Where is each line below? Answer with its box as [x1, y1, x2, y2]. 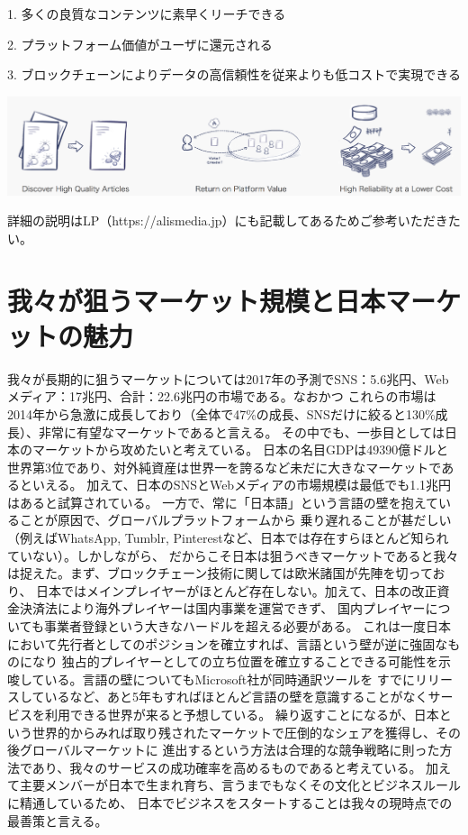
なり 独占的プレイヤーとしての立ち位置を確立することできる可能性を [31, 652, 439, 671]
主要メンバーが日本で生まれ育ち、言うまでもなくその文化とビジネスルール [19, 775, 461, 794]
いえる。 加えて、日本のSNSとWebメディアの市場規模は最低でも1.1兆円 [31, 475, 452, 494]
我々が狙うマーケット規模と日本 [7, 281, 386, 318]
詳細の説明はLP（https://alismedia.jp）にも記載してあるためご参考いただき [7, 211, 448, 230]
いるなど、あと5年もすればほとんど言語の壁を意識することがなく [44, 687, 428, 706]
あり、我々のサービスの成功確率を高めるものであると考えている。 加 [31, 757, 439, 776]
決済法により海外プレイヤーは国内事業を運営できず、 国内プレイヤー [19, 599, 426, 618]
